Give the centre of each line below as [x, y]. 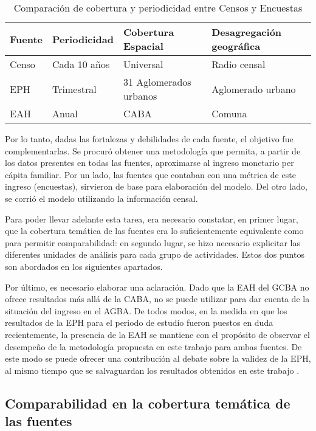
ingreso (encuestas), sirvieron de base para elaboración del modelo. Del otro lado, [156, 186]
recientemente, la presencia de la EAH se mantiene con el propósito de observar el [157, 334]
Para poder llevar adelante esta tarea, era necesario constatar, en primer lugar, [152, 219]
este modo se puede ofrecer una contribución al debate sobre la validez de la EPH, [158, 358]
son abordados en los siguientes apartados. [84, 266]
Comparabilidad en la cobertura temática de [148, 403]
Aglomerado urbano [254, 89]
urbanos [140, 96]
